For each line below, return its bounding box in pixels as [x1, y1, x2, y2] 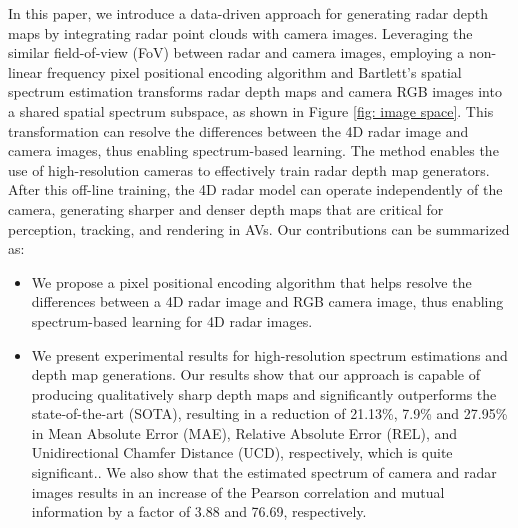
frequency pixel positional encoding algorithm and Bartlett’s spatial [46, 61, 462, 82]
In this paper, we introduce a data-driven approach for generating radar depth [8, 3, 488, 23]
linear [8, 61, 43, 82]
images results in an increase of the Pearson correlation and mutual [31, 481, 445, 502]
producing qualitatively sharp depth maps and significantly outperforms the [31, 383, 497, 404]
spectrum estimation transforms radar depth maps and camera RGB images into [8, 81, 502, 102]
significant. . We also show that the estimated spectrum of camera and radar [31, 462, 497, 483]
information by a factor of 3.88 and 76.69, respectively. [31, 501, 367, 522]
